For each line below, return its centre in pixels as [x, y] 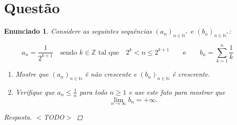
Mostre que [32, 74]
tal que [109, 52]
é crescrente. [191, 74]
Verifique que [35, 92]
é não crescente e [111, 74]
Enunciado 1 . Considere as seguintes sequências [78, 31]
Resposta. [18, 116]
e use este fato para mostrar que [177, 92]
